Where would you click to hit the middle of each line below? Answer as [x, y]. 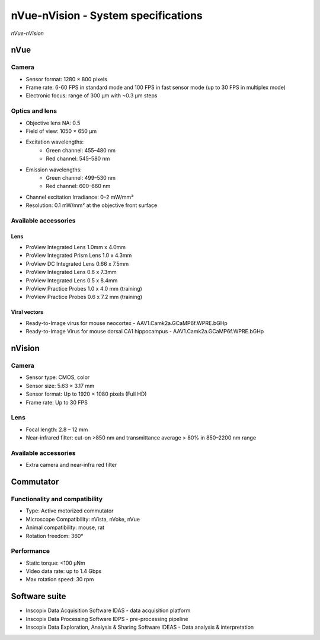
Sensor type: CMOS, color [58, 377]
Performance [31, 551]
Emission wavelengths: [54, 170]
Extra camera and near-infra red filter [71, 465]
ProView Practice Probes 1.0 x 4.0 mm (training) [84, 289]
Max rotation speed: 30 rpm [60, 579]
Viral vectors [27, 312]
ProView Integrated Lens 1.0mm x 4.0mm [76, 247]
